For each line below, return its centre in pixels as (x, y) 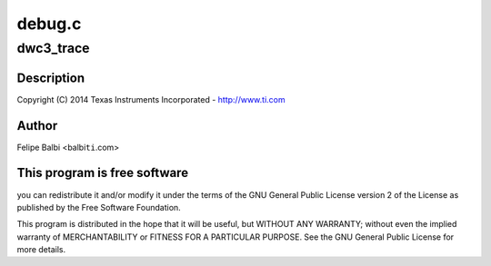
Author (37, 126)
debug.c (49, 24)
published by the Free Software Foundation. (99, 207)
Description (51, 78)
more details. (41, 250)
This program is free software (103, 173)
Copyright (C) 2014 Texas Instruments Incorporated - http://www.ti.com (151, 99)
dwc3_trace (53, 48)
